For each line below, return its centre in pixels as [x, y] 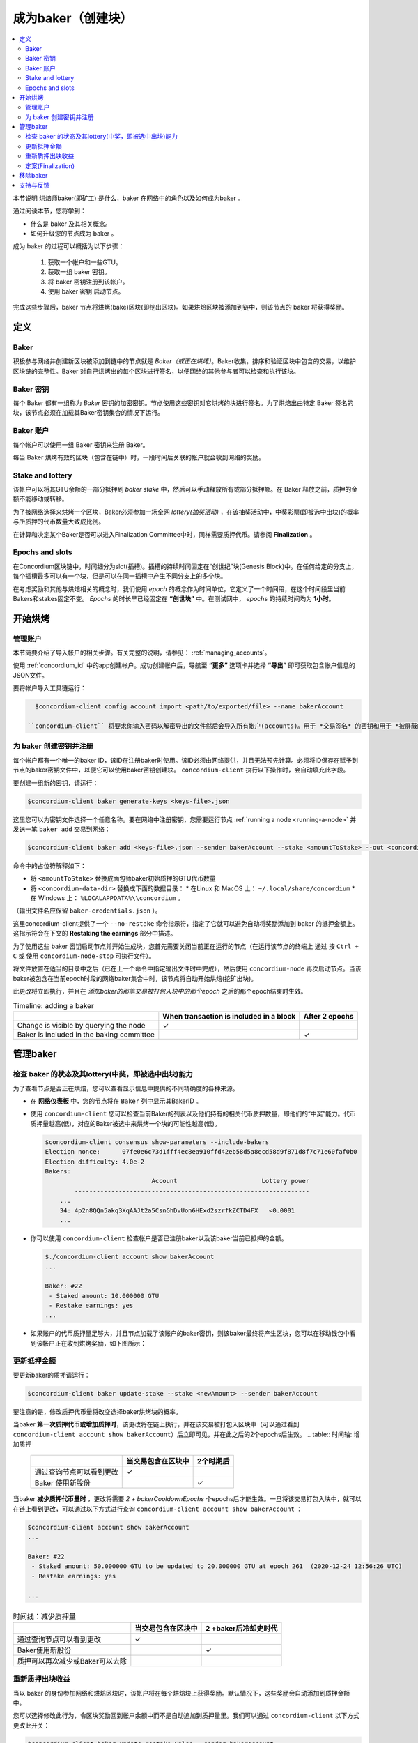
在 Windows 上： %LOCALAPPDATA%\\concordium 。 [107, 898]
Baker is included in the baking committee [86, 1034]
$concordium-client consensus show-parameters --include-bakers [157, 1142]
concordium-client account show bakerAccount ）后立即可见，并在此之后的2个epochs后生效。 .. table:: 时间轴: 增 [186, 1434]
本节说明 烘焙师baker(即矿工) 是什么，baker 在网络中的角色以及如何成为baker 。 [129, 198]
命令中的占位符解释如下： [49, 865]
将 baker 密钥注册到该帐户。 [88, 282]
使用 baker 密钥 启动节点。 [86, 291]
